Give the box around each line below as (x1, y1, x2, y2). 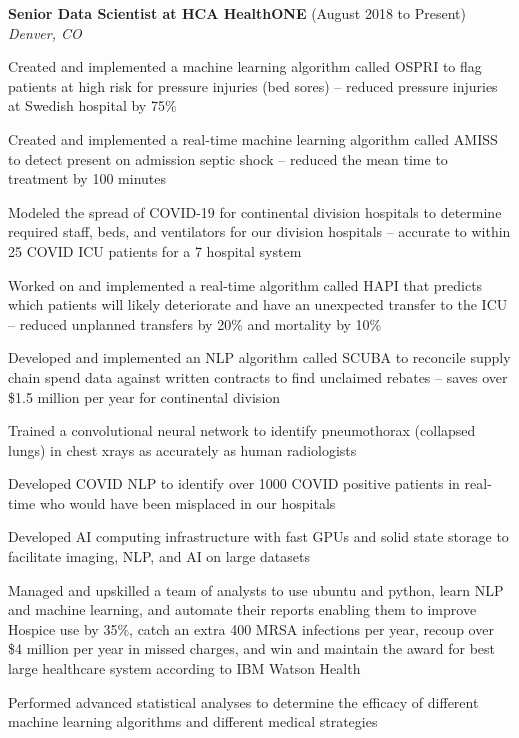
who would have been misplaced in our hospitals (39, 492, 336, 513)
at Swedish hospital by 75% (8, 95, 177, 116)
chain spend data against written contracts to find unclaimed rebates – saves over (8, 366, 508, 387)
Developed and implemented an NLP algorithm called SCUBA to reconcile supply (8, 347, 511, 368)
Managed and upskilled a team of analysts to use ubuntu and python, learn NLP (8, 579, 504, 600)
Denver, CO (8, 22, 82, 43)
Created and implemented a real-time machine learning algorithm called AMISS (8, 128, 498, 149)
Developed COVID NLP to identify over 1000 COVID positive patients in (8, 473, 460, 494)
